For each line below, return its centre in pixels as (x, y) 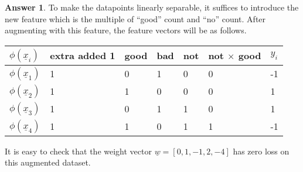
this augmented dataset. (48, 162)
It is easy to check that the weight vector (78, 151)
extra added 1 (83, 56)
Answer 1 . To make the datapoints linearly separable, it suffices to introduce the (152, 7)
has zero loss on (261, 151)
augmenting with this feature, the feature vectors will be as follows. (126, 30)
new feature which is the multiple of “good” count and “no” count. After (135, 18)
